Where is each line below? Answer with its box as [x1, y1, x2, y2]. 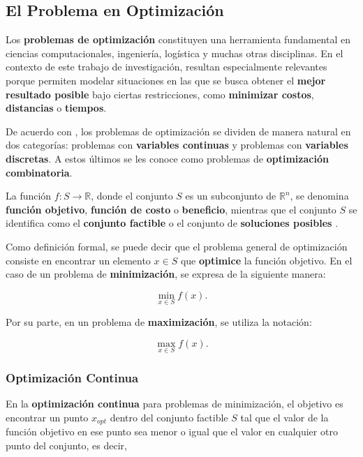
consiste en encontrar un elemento [6, 253, 151, 267]
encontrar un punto [6, 410, 89, 424]
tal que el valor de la [240, 410, 329, 424]
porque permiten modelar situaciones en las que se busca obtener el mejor [6, 73, 326, 87]
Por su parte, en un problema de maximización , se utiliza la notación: [6, 314, 312, 329]
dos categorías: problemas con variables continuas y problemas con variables [6, 137, 348, 152]
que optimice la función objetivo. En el [180, 253, 353, 267]
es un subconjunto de [185, 188, 276, 203]
